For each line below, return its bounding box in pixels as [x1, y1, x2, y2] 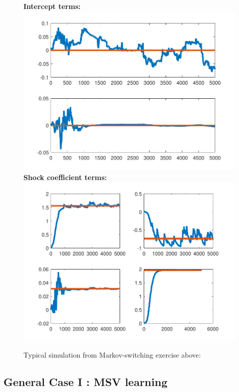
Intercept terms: [23, 1, 81, 11]
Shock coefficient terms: [23, 172, 107, 182]
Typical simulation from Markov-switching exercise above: [23, 350, 201, 360]
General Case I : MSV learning [3, 374, 168, 390]
